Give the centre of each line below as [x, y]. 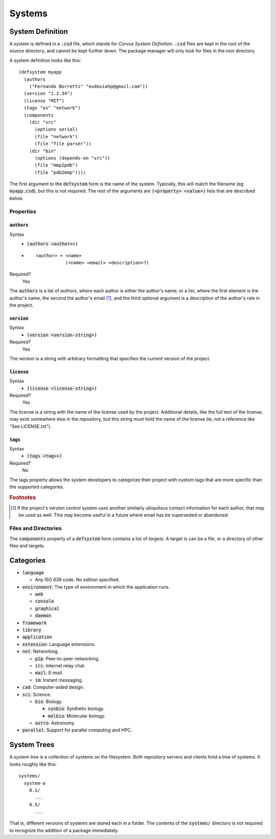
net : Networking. [40, 651]
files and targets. [27, 546]
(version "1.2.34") [48, 94]
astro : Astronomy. [55, 723]
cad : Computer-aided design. [53, 687]
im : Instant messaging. [59, 680]
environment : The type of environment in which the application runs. [96, 587]
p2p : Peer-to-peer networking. [67, 658]
